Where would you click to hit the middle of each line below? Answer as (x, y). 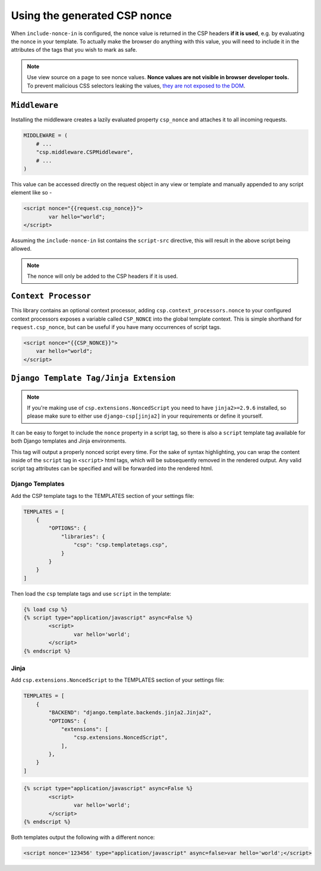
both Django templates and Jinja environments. (69, 441)
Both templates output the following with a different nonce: (83, 837)
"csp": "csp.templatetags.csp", (121, 545)
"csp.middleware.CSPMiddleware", (85, 152)
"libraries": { (83, 536)
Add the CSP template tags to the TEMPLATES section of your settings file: (103, 496)
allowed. (21, 249)
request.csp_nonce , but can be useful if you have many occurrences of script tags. (116, 327)
